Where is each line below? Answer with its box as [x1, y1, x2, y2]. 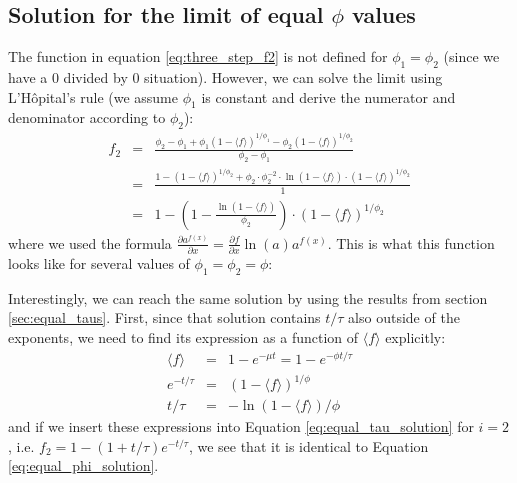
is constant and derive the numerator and [201, 86, 456, 107]
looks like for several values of [8, 252, 190, 273]
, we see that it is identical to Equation [188, 435, 429, 456]
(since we [443, 46, 500, 67]
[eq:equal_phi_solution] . [8, 455, 159, 476]
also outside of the [348, 307, 460, 328]
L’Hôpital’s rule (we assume [8, 86, 179, 107]
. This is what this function [327, 232, 495, 253]
